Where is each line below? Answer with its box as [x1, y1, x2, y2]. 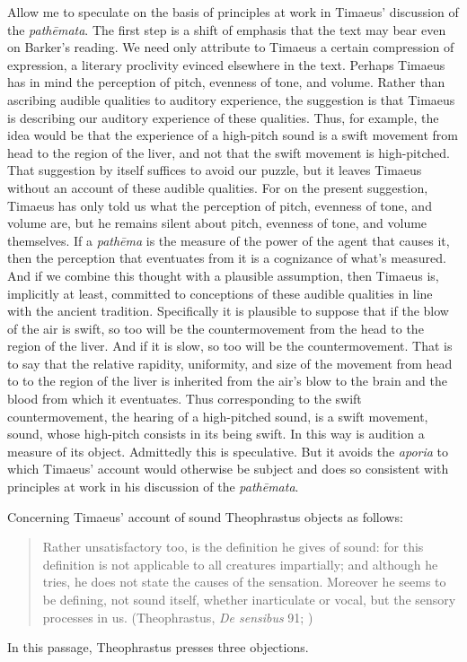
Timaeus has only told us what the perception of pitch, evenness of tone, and [7, 196, 432, 214]
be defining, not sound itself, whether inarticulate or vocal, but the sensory [42, 590, 456, 608]
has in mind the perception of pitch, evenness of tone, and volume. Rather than [7, 73, 445, 91]
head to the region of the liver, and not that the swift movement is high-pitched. [7, 143, 450, 161]
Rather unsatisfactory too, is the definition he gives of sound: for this [42, 537, 424, 556]
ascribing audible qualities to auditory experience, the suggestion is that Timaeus [7, 90, 455, 109]
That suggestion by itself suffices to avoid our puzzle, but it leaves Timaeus [7, 161, 422, 179]
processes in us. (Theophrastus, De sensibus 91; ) [42, 607, 313, 626]
